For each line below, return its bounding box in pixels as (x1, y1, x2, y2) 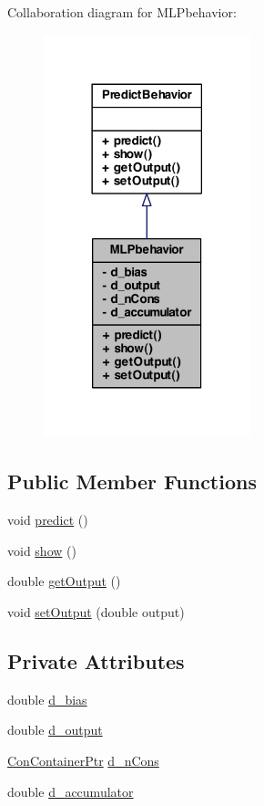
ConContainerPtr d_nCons (7, 750, 159, 769)
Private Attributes (7, 646, 185, 675)
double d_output (7, 720, 103, 739)
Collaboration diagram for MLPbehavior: (7, 3, 237, 21)
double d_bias (7, 689, 87, 708)
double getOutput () (7, 571, 121, 591)
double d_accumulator (7, 781, 134, 801)
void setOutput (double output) (7, 602, 185, 621)
